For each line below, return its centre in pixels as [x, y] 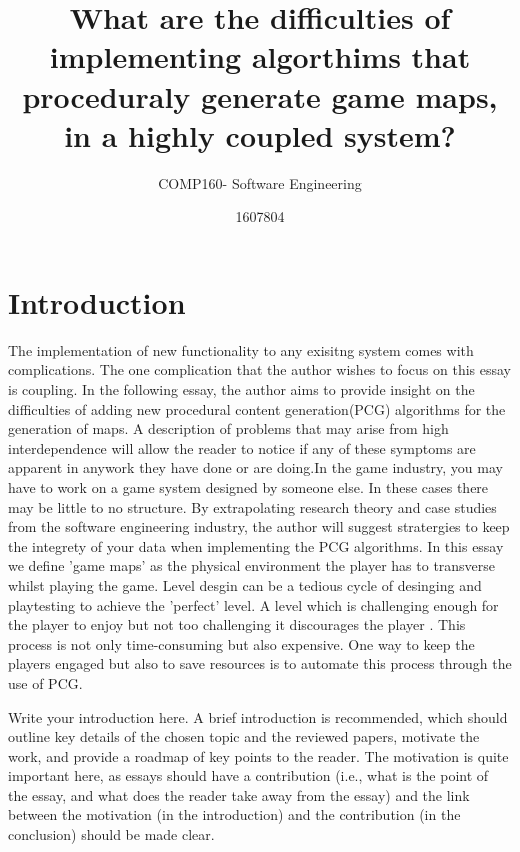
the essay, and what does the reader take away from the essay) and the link [239, 794]
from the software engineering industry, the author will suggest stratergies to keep [259, 526]
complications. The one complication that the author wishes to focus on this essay [259, 369]
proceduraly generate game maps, [260, 95]
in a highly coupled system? [260, 134]
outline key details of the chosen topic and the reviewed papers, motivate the [244, 736]
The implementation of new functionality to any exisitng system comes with [241, 349]
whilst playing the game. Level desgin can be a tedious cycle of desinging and [245, 584]
